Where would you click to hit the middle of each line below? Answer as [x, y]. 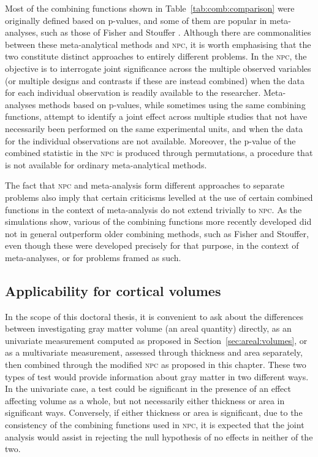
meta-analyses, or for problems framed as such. [93, 257]
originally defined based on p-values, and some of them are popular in [136, 20]
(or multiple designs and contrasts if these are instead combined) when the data [155, 80]
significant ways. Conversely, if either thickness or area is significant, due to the [154, 412]
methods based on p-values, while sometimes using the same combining [172, 104]
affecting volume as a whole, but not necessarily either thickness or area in [145, 400]
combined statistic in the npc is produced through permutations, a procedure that [159, 153]
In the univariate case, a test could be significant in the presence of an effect [148, 389]
